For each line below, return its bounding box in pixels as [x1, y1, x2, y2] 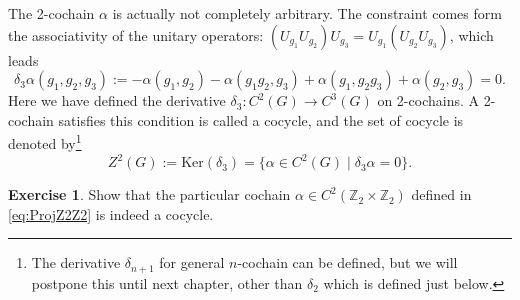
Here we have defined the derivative [8, 90, 226, 111]
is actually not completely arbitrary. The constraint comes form [112, 3, 502, 23]
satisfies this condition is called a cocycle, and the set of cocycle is [58, 109, 464, 130]
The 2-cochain [8, 3, 95, 23]
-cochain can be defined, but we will [237, 252, 458, 273]
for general [159, 252, 225, 273]
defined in [411, 184, 472, 205]
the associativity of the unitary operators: [8, 24, 264, 45]
